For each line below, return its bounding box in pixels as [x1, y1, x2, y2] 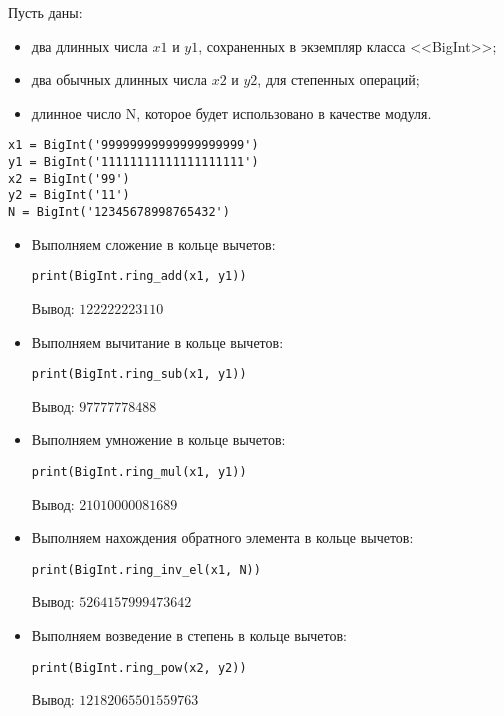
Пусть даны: [8, 2, 83, 22]
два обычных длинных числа [31, 69, 207, 90]
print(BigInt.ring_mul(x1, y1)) [31, 464, 247, 479]
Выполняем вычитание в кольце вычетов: [31, 331, 284, 352]
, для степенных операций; [257, 69, 420, 90]
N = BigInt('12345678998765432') [8, 205, 230, 219]
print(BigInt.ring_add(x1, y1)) [31, 269, 247, 284]
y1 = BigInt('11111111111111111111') [8, 155, 259, 170]
